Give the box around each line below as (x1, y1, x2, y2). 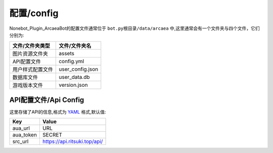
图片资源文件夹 (12, 50, 48, 58)
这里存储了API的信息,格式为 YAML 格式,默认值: (9, 109, 106, 115)
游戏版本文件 (12, 82, 43, 89)
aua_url (12, 125, 30, 132)
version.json (59, 81, 88, 88)
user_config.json (59, 66, 99, 73)
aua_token (12, 131, 37, 138)
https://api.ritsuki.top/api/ (42, 138, 103, 145)
